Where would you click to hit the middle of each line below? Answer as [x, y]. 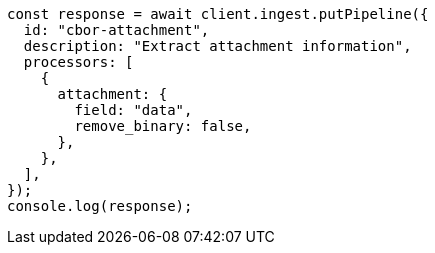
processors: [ [78, 62]
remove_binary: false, [163, 126]
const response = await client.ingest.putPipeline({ [218, 14]
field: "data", [133, 110]
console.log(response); [100, 206]
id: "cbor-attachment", [116, 30]
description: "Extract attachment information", [217, 46]
